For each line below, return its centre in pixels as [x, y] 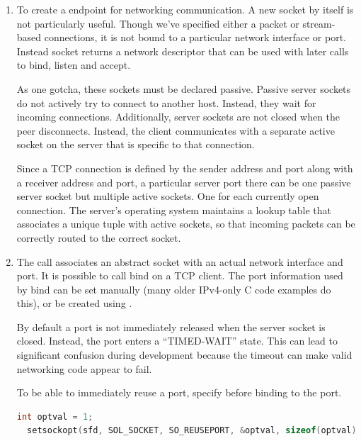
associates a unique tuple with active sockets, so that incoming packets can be [186, 224]
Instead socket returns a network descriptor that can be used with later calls [183, 51]
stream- [319, 23]
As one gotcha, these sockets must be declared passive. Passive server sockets [184, 88]
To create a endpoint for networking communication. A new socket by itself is [185, 9]
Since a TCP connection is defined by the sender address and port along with [185, 168]
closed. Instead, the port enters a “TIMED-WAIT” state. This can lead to [177, 341]
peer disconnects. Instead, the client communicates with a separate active [176, 130]
